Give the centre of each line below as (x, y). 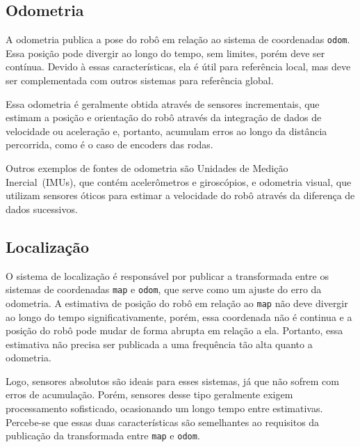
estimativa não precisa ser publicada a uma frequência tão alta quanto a (159, 344)
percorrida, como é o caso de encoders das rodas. (109, 144)
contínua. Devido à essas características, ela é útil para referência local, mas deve (178, 66)
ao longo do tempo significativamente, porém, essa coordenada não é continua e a (179, 316)
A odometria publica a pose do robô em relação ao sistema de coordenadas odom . (178, 39)
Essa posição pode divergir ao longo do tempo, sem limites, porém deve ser (165, 53)
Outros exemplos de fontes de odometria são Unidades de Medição (147, 168)
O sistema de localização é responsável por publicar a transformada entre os (167, 275)
